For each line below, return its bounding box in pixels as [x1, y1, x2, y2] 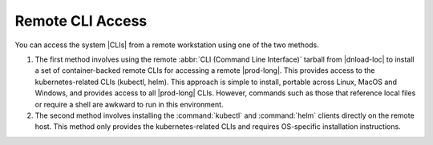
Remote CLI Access [14, 12, 148, 30]
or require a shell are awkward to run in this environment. [34, 99, 224, 109]
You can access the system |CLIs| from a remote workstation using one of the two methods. [14, 40, 320, 50]
